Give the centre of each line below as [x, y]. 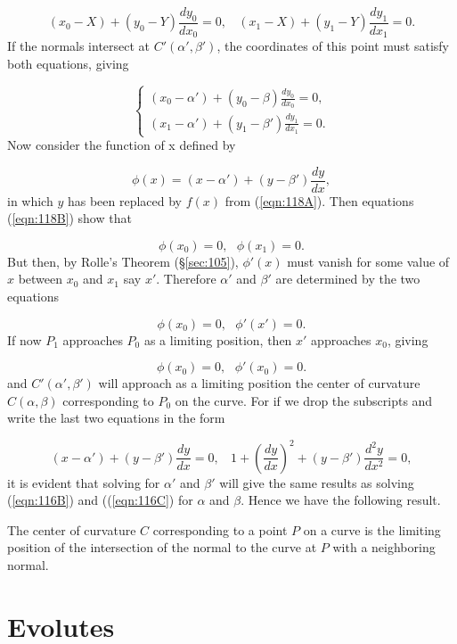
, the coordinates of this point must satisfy [333, 46]
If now [24, 339]
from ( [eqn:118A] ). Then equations [319, 200]
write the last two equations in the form [116, 418]
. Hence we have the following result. [341, 500]
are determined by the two [348, 279]
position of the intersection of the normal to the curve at [162, 547]
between [41, 279]
